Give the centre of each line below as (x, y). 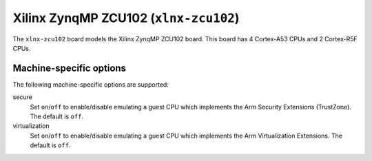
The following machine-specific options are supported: (91, 84)
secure (23, 97)
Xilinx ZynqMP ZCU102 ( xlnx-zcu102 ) (126, 18)
